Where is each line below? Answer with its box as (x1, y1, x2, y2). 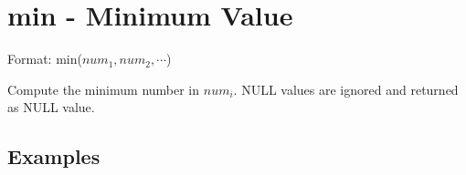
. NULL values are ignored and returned (233, 79, 459, 98)
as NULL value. (7, 98, 95, 117)
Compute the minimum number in (7, 79, 200, 98)
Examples (7, 142, 101, 170)
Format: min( (7, 49, 82, 68)
